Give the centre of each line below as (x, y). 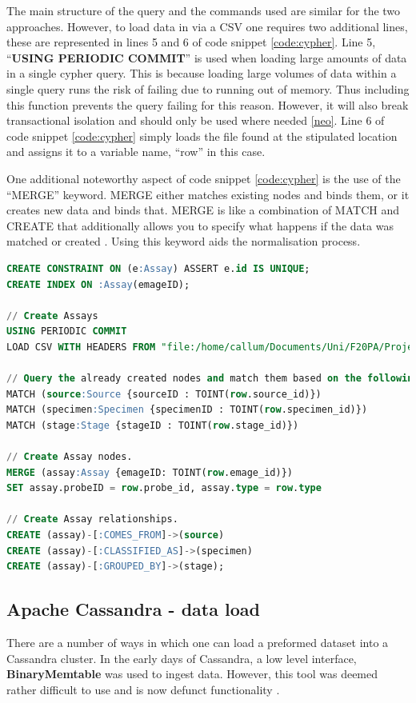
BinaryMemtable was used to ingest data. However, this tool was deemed (192, 674)
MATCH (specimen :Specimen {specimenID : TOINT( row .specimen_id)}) (187, 410)
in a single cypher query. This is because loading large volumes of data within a (202, 73)
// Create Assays (52, 316)
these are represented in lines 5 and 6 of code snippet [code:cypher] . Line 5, (191, 42)
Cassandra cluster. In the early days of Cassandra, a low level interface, (182, 658)
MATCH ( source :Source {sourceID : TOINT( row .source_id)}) (164, 394)
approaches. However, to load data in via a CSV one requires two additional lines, (207, 26)
